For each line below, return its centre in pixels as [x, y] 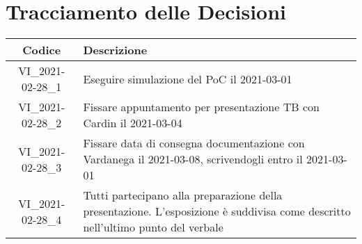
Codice [42, 50]
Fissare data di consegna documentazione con [194, 143]
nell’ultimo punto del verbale [153, 227]
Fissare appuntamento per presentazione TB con [201, 107]
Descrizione [115, 50]
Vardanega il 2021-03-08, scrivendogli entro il [193, 159]
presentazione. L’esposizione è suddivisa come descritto [217, 211]
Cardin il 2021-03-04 [133, 123]
